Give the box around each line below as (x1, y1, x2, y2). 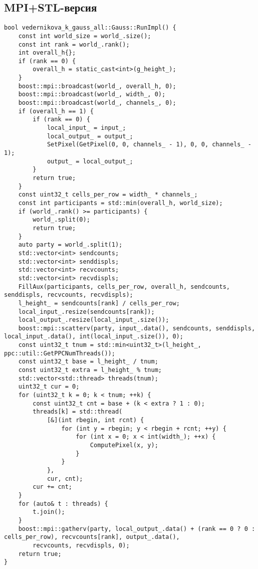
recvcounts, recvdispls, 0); (33, 541, 130, 549)
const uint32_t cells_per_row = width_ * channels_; (18, 191, 198, 199)
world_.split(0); (33, 216, 90, 224)
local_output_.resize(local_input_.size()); (18, 316, 169, 324)
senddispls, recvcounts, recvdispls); (4, 291, 133, 299)
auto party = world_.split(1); (18, 241, 123, 249)
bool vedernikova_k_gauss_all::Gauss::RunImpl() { (4, 24, 176, 32)
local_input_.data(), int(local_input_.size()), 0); (4, 333, 183, 340)
